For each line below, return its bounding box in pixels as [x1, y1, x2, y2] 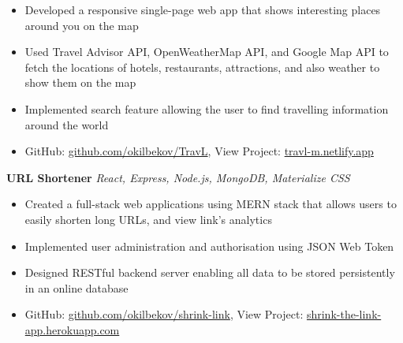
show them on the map [24, 74, 136, 91]
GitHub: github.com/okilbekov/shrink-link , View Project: [24, 306, 304, 322]
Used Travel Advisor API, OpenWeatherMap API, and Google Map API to [24, 43, 389, 60]
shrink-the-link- [306, 306, 382, 322]
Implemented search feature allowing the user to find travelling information [24, 100, 389, 117]
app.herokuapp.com [24, 321, 120, 337]
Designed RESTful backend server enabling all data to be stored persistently [24, 264, 395, 281]
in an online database [24, 279, 129, 296]
